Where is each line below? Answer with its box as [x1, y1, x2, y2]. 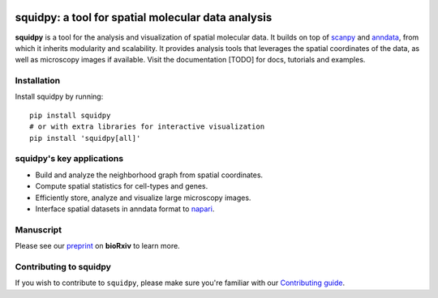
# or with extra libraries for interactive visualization [29, 122, 265, 131]
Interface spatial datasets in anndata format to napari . [35, 203, 215, 214]
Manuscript [15, 223, 62, 235]
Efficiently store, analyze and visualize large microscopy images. [35, 193, 251, 202]
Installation [15, 75, 61, 87]
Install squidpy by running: [15, 92, 104, 101]
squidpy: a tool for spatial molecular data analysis [15, 11, 273, 24]
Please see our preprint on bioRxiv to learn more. [15, 241, 180, 251]
